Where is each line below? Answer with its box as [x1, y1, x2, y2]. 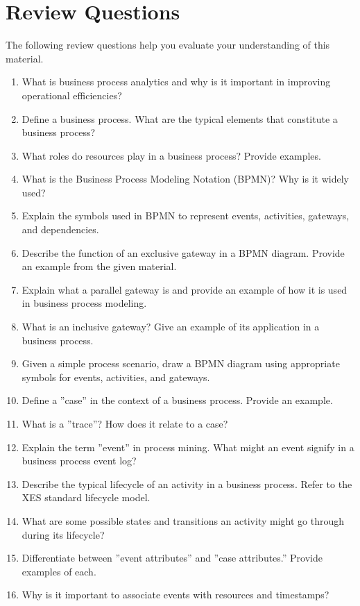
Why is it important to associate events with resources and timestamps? [22, 587, 329, 602]
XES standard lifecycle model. [22, 490, 151, 505]
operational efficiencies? [22, 87, 122, 102]
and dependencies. [22, 222, 99, 237]
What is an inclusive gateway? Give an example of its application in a [22, 319, 320, 334]
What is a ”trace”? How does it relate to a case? [22, 416, 228, 430]
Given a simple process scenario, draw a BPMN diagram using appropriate [22, 356, 340, 371]
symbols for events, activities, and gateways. [22, 369, 210, 384]
